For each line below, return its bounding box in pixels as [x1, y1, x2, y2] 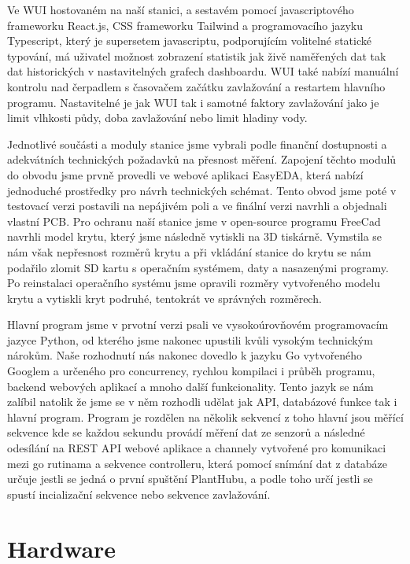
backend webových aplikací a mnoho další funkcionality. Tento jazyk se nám [7, 378, 374, 394]
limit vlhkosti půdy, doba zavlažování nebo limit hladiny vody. [7, 109, 308, 126]
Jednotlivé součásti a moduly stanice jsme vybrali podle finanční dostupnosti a [7, 135, 387, 152]
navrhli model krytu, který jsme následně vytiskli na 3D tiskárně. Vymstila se [7, 228, 382, 245]
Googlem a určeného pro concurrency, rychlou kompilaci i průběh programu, [7, 363, 375, 379]
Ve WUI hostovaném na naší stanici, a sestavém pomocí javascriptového [7, 2, 354, 17]
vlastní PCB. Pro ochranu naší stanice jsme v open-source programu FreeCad [7, 212, 381, 229]
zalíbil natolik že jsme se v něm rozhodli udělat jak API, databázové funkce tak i [7, 393, 397, 410]
